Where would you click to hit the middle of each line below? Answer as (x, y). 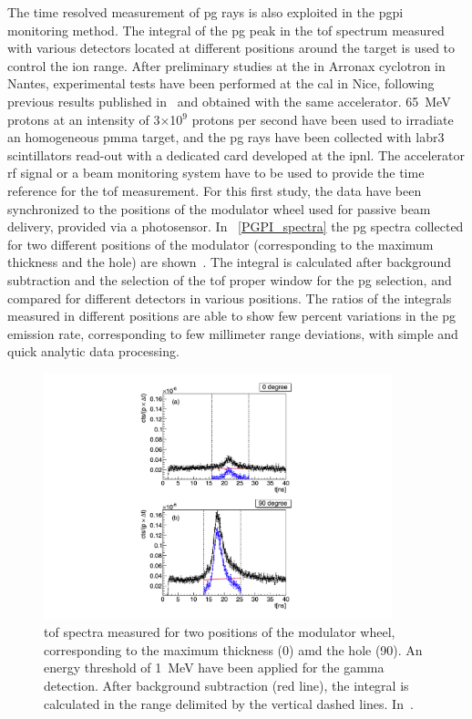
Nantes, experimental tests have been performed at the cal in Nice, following (221, 83)
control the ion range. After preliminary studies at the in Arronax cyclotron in (226, 65)
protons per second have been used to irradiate (323, 119)
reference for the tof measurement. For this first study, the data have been (215, 190)
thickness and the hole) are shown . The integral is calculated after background (229, 262)
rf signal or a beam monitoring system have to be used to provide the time (216, 173)
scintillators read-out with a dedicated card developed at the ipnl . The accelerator (236, 154)
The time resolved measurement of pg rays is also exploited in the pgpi (205, 12)
